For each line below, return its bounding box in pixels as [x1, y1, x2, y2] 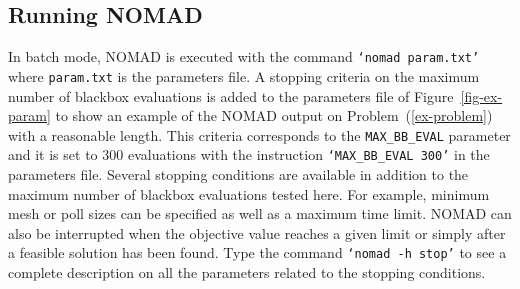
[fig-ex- [460, 85, 503, 106]
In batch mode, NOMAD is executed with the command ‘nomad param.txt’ [8, 46, 480, 67]
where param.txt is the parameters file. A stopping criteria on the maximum [8, 65, 480, 86]
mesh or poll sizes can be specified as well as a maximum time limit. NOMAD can [8, 203, 512, 224]
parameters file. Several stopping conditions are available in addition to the [8, 164, 469, 185]
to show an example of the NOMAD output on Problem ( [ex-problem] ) [55, 105, 493, 126]
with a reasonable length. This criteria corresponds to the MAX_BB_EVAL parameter [8, 124, 511, 145]
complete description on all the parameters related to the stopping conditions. [8, 262, 486, 283]
